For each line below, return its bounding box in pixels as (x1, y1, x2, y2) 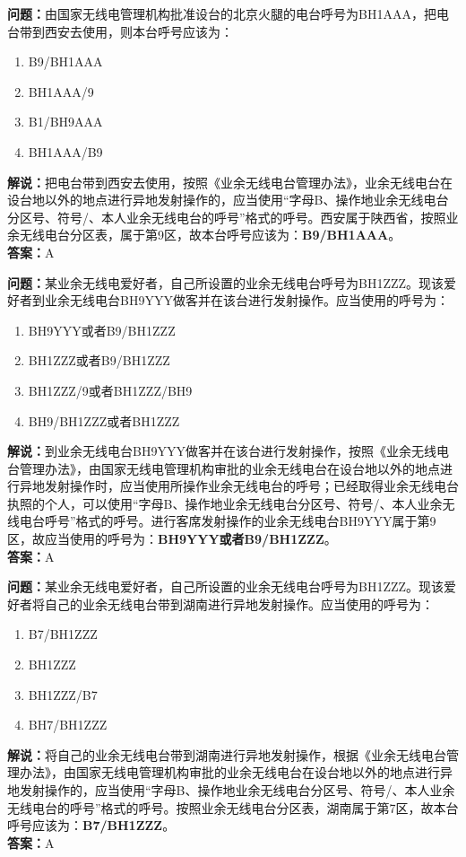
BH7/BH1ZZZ (28, 715, 108, 734)
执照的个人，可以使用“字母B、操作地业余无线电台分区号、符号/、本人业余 (7, 494, 443, 512)
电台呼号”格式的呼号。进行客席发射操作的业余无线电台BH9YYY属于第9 (19, 512, 436, 530)
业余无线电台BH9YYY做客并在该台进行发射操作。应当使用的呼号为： (44, 291, 449, 310)
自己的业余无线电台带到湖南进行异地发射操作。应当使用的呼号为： (44, 594, 434, 613)
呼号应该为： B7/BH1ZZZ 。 (7, 816, 176, 835)
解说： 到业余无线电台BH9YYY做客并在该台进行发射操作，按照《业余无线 (7, 442, 436, 460)
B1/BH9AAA (28, 112, 103, 131)
